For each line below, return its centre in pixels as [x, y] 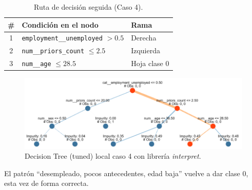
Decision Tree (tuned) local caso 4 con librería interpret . [113, 156]
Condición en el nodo [60, 24]
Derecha [144, 38]
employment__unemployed [62, 39]
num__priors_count [53, 51]
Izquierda [146, 50]
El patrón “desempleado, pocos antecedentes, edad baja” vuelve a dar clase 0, [126, 173]
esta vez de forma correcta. [46, 183]
